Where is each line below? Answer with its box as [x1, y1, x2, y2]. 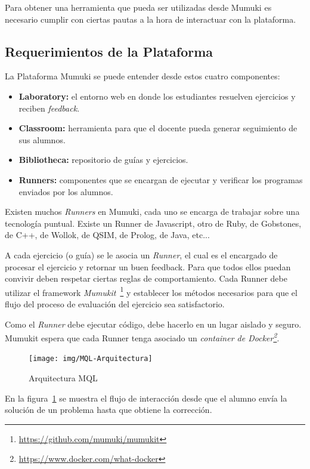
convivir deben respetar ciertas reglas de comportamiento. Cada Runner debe [5, 272, 287, 285]
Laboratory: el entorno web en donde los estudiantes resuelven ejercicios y [18, 90, 296, 102]
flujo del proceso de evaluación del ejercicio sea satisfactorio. [5, 297, 225, 310]
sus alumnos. [18, 133, 66, 146]
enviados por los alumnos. [18, 185, 113, 198]
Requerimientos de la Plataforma [5, 42, 213, 60]
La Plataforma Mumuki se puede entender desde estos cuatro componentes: [5, 70, 280, 82]
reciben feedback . [18, 101, 80, 114]
